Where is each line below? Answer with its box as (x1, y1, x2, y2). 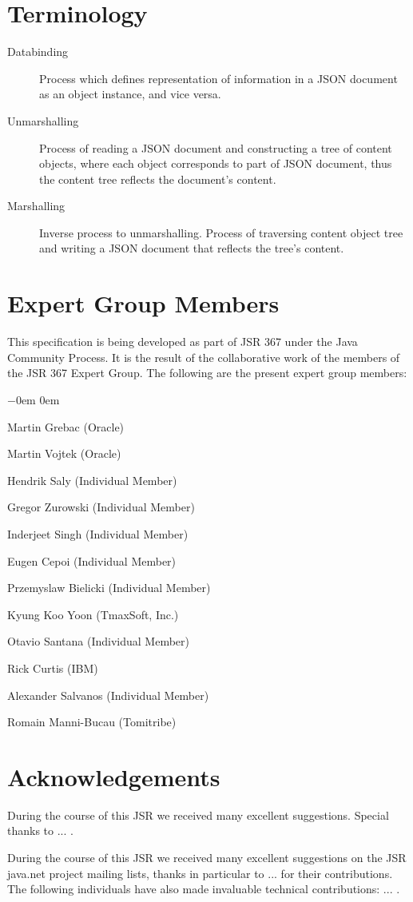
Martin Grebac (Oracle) (7, 418, 125, 435)
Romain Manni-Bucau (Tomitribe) (7, 713, 177, 730)
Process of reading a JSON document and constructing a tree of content (39, 139, 392, 156)
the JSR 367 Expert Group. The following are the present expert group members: (7, 364, 407, 381)
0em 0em (15, 391, 60, 407)
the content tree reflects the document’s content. (39, 170, 276, 187)
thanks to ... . (7, 822, 73, 839)
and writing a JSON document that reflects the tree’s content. (39, 240, 344, 256)
